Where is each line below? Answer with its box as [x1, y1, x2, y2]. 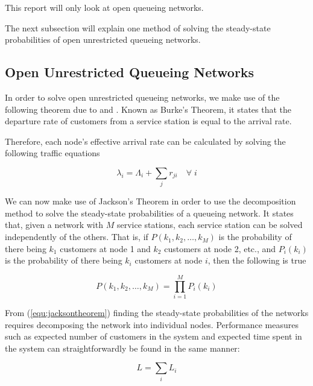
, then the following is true [207, 254, 306, 267]
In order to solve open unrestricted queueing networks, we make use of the [5, 90, 280, 103]
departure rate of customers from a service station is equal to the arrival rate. [5, 115, 292, 127]
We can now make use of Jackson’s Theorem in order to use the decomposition [5, 195, 296, 207]
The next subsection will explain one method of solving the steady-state [5, 21, 271, 34]
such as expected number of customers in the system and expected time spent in [5, 330, 302, 343]
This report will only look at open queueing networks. [5, 1, 204, 13]
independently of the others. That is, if [5, 230, 148, 243]
